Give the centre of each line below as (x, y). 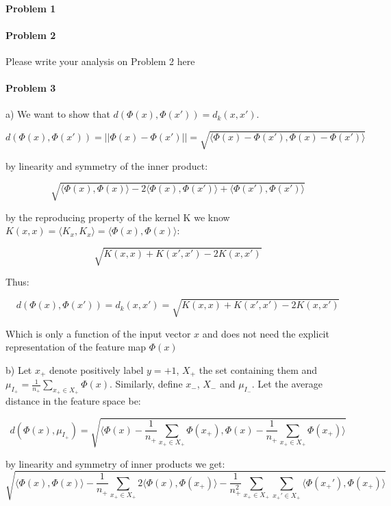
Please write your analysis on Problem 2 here (100, 61)
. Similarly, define (146, 384)
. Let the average (287, 384)
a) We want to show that (58, 114)
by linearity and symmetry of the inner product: (107, 165)
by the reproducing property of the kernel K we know (118, 217)
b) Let (19, 369)
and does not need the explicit (266, 333)
